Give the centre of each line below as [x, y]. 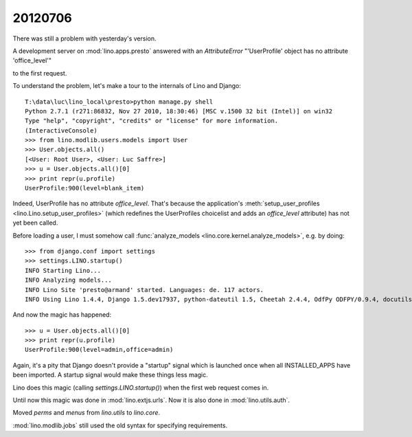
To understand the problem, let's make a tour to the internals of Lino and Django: [127, 86]
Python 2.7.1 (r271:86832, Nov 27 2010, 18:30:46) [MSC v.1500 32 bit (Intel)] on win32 [179, 111]
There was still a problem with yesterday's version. [85, 38]
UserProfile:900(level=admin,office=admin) [99, 350]
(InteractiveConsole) [61, 130]
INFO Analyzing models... [69, 280]
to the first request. [40, 73]
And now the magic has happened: [62, 315]
